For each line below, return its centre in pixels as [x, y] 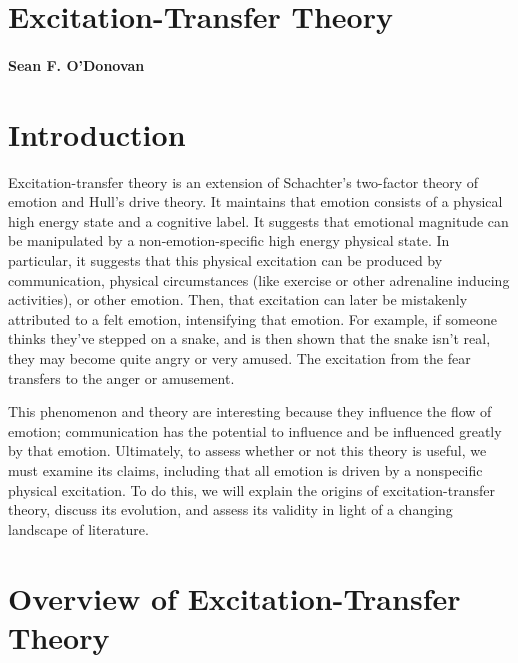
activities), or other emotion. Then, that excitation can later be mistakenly [238, 299]
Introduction [97, 133]
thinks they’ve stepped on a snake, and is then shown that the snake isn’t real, [249, 338]
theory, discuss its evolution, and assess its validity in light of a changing [230, 509]
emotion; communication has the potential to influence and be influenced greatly [255, 430]
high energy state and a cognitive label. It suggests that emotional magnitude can [258, 220]
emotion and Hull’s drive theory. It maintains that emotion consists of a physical [255, 201]
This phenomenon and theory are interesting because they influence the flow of [250, 411]
